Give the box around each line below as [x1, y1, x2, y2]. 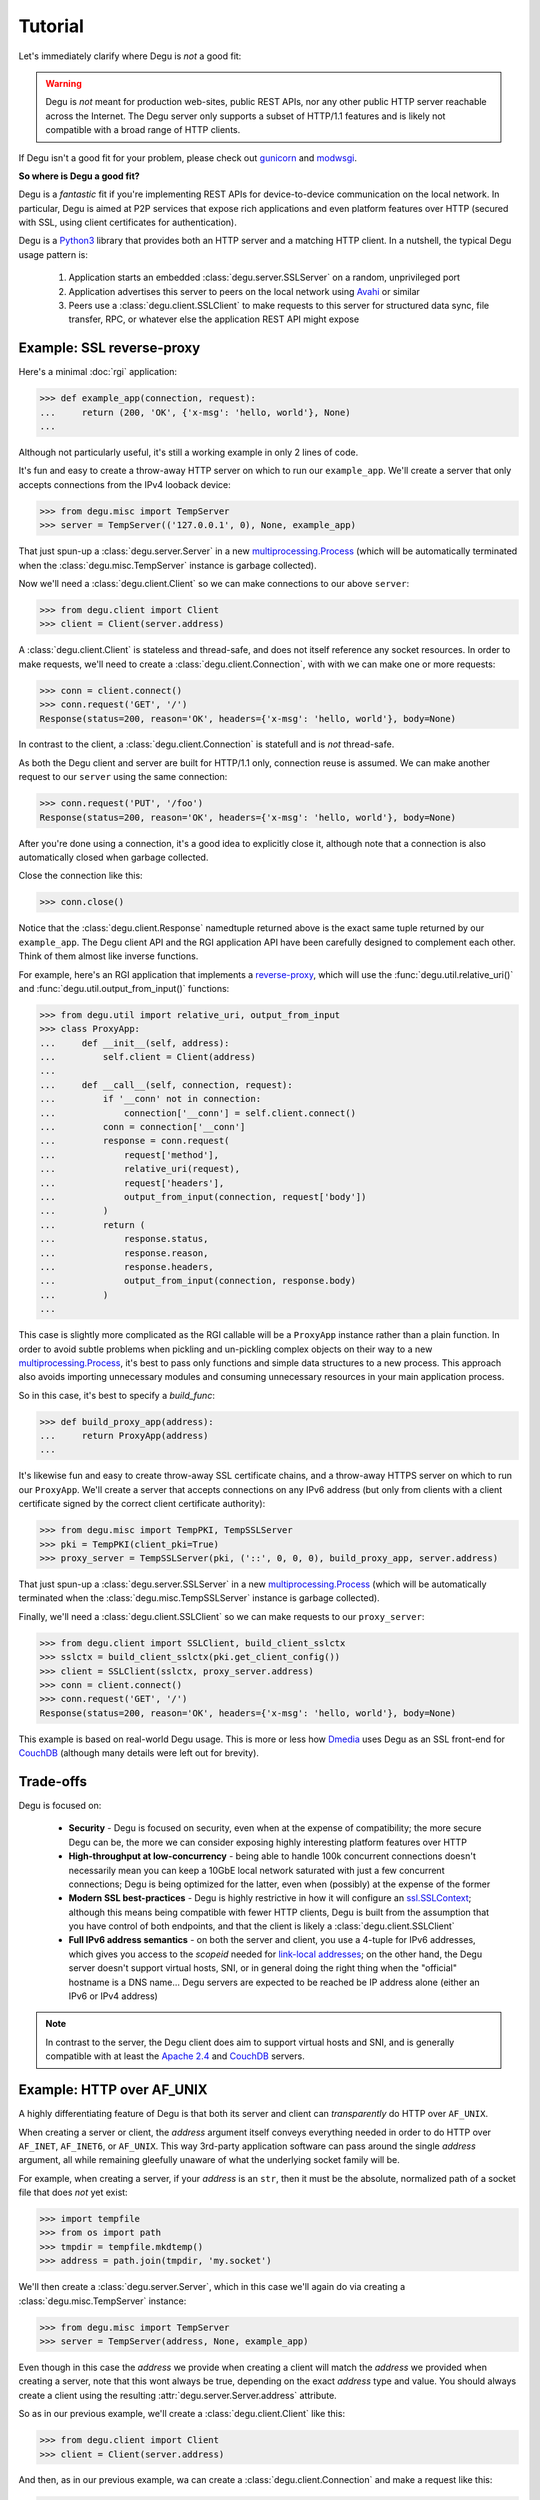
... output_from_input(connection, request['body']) [39, 1191, 367, 1202]
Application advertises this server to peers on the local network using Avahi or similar [68, 285, 420, 297]
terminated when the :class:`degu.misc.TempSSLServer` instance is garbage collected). [18, 1592, 380, 1604]
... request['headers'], [39, 1177, 225, 1189]
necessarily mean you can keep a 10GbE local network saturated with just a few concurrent [68, 1864, 445, 1876]
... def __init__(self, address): [39, 1037, 230, 1049]
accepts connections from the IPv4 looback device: [18, 478, 232, 490]
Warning [45, 77, 82, 89]
